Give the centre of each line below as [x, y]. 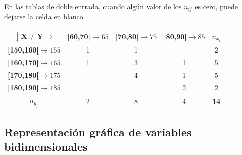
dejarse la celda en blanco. [45, 16]
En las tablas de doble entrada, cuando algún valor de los [93, 6]
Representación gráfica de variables [98, 132]
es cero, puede [216, 6]
